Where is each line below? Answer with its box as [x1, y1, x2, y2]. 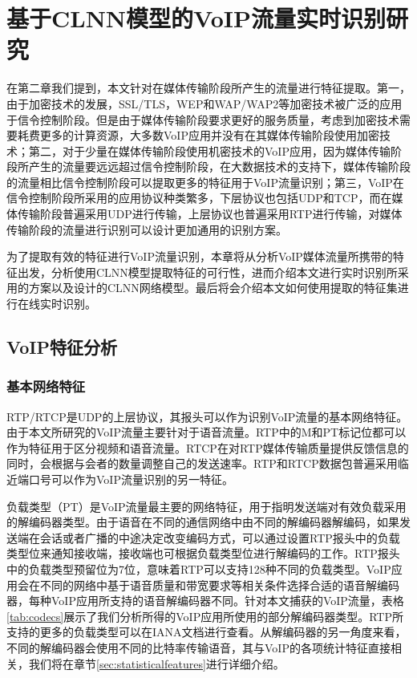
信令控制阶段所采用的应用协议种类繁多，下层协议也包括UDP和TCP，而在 [6, 189, 392, 206]
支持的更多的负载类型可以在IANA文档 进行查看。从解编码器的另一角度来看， [6, 623, 407, 640]
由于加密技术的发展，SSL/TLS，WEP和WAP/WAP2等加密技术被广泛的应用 [6, 95, 403, 112]
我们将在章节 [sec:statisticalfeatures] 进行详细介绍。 [28, 655, 285, 672]
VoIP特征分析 [6, 335, 117, 359]
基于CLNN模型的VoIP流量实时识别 [6, 2, 387, 35]
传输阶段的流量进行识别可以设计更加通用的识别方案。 [6, 221, 287, 238]
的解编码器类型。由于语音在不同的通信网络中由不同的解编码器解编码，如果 [6, 514, 399, 530]
